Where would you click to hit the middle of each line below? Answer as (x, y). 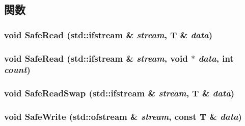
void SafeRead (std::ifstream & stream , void (96, 58)
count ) (17, 70)
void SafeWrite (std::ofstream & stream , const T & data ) (123, 117)
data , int (216, 58)
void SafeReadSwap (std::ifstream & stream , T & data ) (119, 93)
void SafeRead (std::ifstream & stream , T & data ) (108, 34)
